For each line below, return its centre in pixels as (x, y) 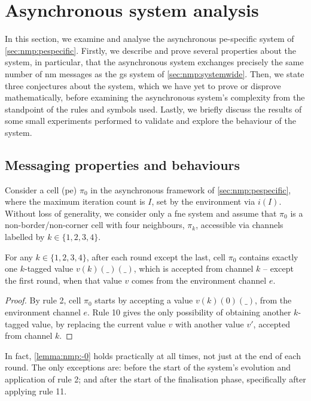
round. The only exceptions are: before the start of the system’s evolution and (148, 367)
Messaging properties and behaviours (123, 164)
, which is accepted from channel (193, 268)
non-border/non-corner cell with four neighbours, (95, 225)
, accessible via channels (240, 225)
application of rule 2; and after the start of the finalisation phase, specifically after (155, 379)
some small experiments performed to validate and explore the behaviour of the (150, 121)
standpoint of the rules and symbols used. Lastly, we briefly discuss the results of (153, 109)
